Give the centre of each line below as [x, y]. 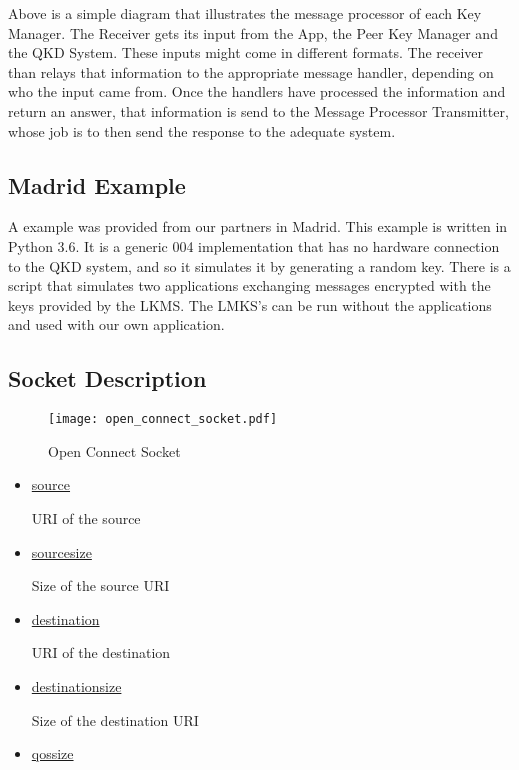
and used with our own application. [116, 324]
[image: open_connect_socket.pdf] [163, 419]
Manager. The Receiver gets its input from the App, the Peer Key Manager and [253, 32]
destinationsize [76, 685]
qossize [52, 753]
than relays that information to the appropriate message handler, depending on [251, 71]
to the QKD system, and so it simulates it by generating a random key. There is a [259, 265]
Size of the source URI [100, 585]
